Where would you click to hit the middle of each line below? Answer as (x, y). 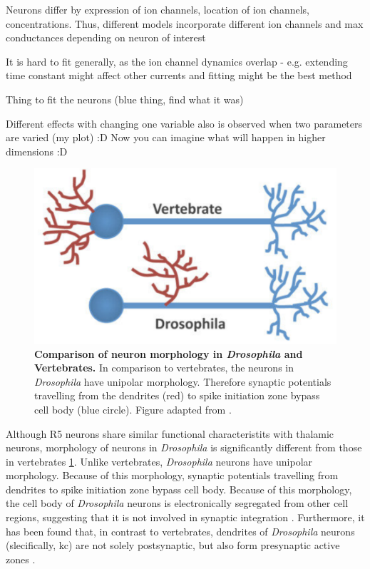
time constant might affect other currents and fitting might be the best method (179, 75)
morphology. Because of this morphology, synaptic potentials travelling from (172, 475)
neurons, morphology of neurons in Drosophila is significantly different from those (184, 447)
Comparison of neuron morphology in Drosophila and (169, 353)
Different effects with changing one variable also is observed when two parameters (184, 123)
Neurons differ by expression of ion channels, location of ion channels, (158, 9)
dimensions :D (37, 151)
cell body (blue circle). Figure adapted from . (133, 409)
